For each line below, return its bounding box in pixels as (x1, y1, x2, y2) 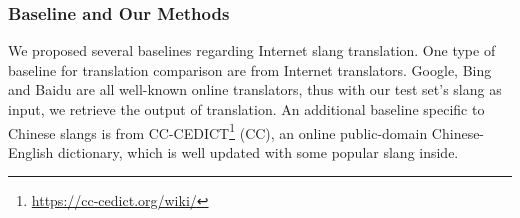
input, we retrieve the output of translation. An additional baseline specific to (8, 99, 485, 119)
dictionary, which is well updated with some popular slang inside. (58, 141, 459, 162)
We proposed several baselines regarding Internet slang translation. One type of (8, 40, 496, 61)
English (8, 141, 54, 162)
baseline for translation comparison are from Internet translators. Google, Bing (8, 59, 492, 80)
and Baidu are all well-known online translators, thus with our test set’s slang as (8, 79, 502, 100)
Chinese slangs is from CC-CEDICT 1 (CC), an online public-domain (8, 119, 428, 143)
